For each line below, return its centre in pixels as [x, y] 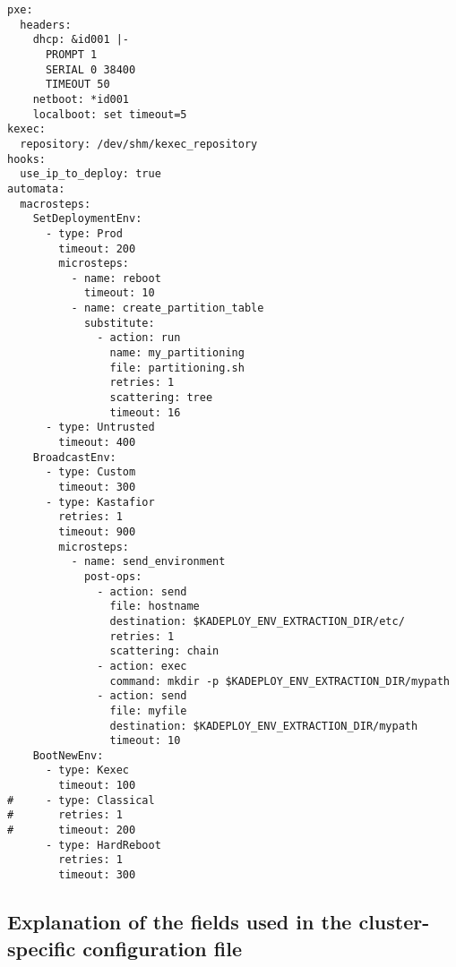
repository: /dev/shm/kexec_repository [139, 144]
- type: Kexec [87, 770]
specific [42, 948]
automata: [36, 188]
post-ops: [113, 576]
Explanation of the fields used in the [180, 922]
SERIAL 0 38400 [90, 69]
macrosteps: [56, 204]
